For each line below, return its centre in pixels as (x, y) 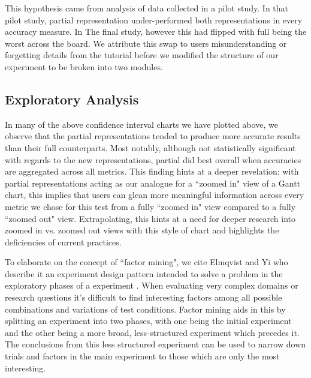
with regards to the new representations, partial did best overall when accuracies (153, 159)
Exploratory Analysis (72, 99)
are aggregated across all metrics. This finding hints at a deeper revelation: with (152, 171)
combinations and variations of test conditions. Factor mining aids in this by (145, 309)
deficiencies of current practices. (63, 241)
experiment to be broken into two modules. (84, 66)
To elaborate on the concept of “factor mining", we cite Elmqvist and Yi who (147, 262)
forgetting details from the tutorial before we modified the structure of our (142, 55)
